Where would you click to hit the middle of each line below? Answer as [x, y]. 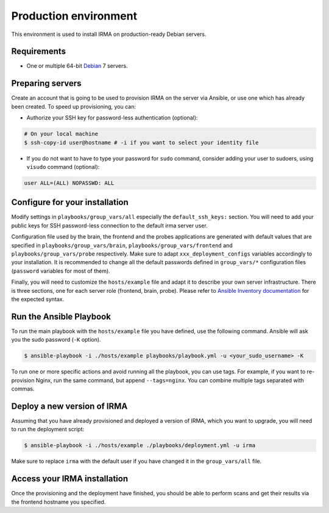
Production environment [74, 16]
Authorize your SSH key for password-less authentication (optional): [112, 118]
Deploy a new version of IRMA [69, 406]
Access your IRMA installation [69, 479]
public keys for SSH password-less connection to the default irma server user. [110, 225]
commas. [23, 389]
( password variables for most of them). [61, 271]
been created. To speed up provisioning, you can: [74, 106]
